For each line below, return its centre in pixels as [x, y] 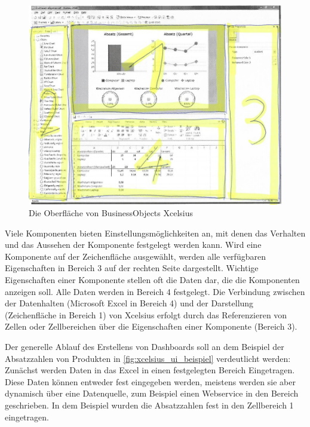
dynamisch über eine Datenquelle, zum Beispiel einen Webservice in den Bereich [152, 393]
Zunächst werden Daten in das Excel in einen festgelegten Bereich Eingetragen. [150, 370]
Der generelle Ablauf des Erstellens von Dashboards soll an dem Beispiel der [145, 347]
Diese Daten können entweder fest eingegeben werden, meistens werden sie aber [150, 381]
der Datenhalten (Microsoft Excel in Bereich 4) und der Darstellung [129, 303]
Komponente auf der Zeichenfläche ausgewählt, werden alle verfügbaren [135, 256]
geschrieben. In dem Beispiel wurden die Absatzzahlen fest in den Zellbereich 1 [149, 405]
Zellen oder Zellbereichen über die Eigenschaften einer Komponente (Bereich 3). [151, 326]
